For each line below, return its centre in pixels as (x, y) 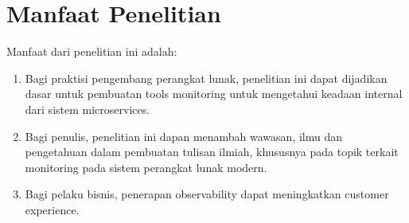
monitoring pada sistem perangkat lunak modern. (146, 167)
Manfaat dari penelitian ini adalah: (92, 51)
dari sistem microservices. (88, 109)
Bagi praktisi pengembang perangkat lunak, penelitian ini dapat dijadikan (206, 78)
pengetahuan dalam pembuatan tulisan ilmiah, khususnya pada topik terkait (212, 152)
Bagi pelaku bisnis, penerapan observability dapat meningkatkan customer (207, 194)
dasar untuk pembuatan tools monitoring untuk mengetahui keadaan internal (214, 94)
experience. (52, 209)
